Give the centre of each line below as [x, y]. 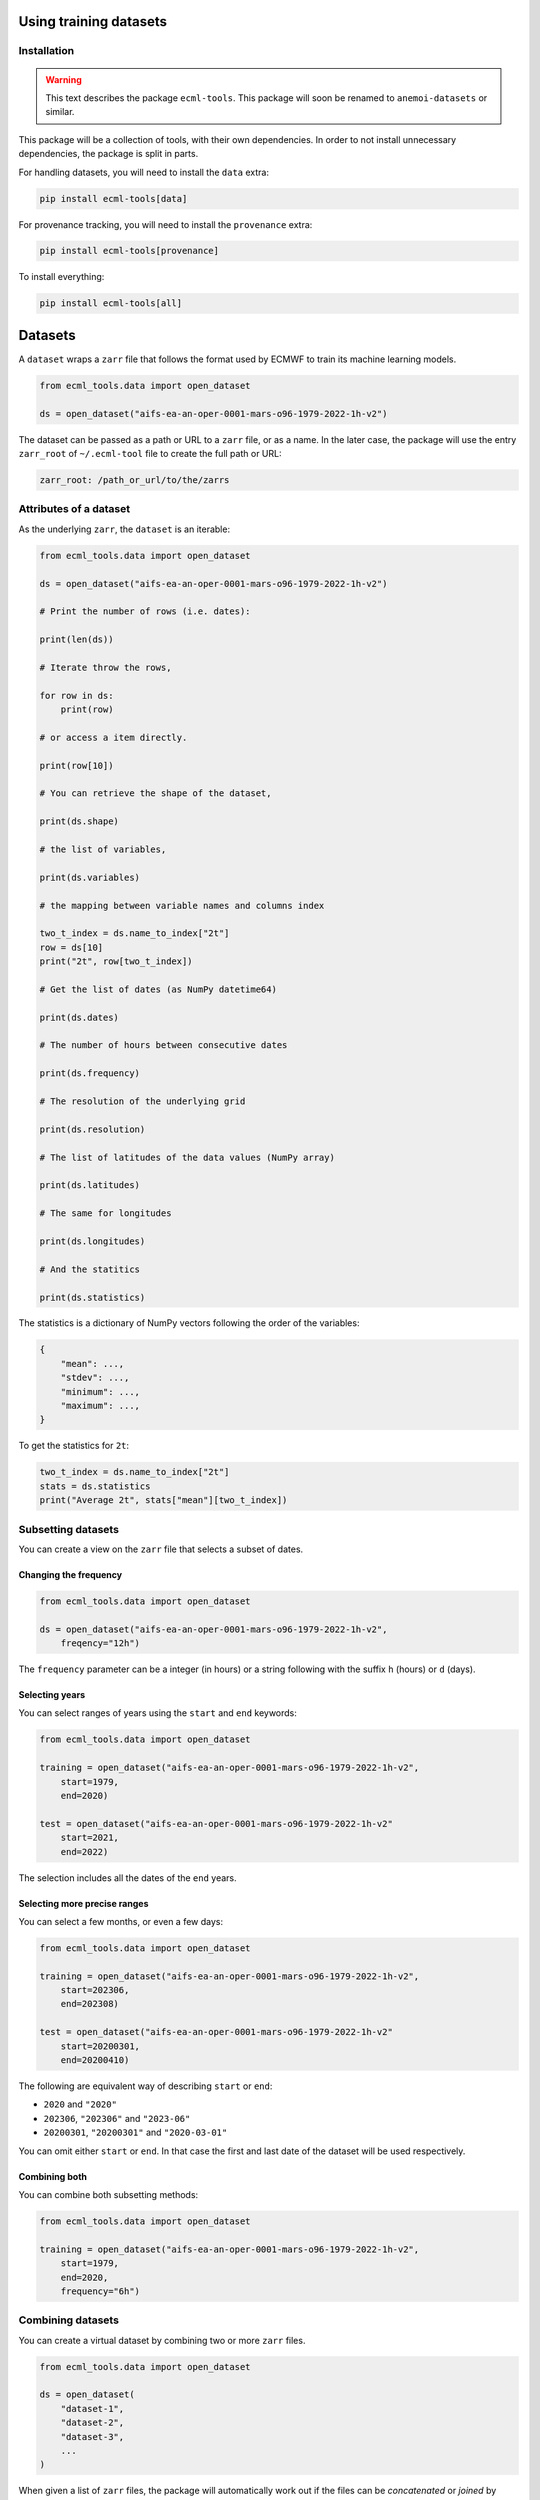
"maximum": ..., [100, 1406]
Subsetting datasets [69, 1529]
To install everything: [61, 277]
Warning [63, 79]
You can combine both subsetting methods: [108, 2194]
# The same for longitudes [105, 1213]
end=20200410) [95, 2060]
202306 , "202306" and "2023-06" [117, 2118]
